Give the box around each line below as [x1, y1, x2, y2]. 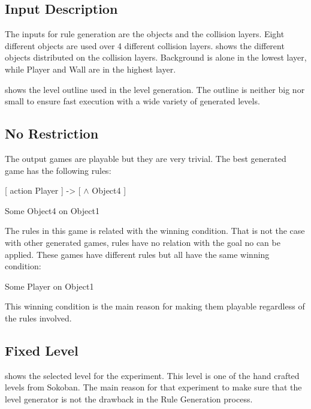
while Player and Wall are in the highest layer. [5, 62, 176, 75]
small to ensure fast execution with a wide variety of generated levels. [5, 95, 260, 107]
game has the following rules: [5, 164, 111, 176]
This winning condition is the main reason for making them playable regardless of [5, 300, 305, 312]
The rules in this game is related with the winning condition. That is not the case [5, 224, 305, 237]
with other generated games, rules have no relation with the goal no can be [5, 236, 280, 248]
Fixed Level [5, 341, 78, 359]
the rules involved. [5, 311, 72, 324]
